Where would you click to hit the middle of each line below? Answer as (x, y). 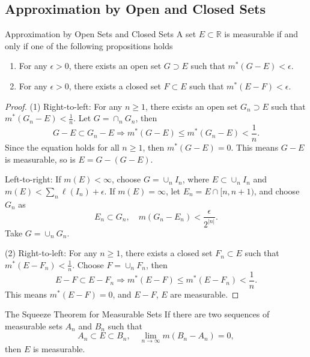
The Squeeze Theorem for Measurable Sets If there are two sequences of (137, 314)
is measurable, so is (40, 159)
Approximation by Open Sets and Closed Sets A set (101, 34)
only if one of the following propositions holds (89, 45)
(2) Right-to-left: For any (51, 253)
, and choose (277, 190)
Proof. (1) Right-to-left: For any (64, 106)
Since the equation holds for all (62, 147)
